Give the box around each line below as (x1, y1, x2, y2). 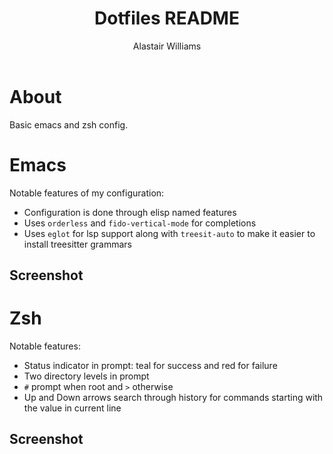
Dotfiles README (94, 7, 240, 30)
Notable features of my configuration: (9, 187, 165, 199)
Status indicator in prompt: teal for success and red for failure (23, 359, 278, 371)
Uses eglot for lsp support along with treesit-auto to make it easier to (23, 227, 316, 239)
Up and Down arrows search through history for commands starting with (23, 391, 324, 403)
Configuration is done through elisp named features (23, 206, 237, 218)
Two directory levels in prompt (23, 370, 150, 382)
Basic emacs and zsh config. (9, 118, 129, 131)
